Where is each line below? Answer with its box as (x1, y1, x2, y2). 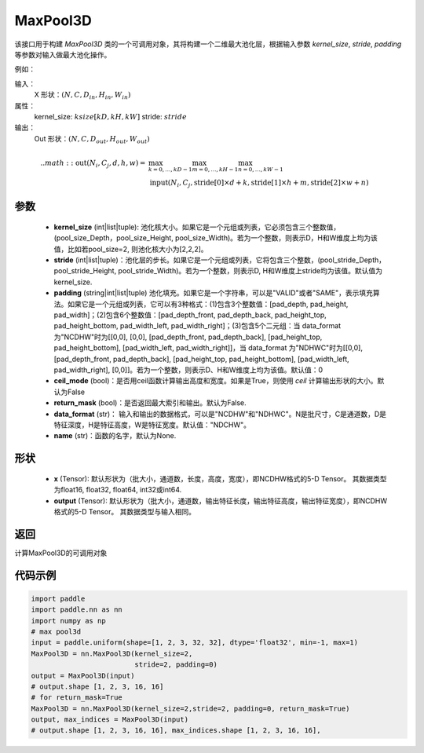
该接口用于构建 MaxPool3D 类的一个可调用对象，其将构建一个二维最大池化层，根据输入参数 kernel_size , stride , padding (14, 39, 402, 49)
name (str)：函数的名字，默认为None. (53, 431, 177, 440)
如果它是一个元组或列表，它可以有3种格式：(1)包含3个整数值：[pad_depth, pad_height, (67, 299, 349, 309)
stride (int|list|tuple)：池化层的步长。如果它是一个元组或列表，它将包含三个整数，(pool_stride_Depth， (53, 255, 386, 265)
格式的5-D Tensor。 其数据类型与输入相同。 (53, 506, 196, 516)
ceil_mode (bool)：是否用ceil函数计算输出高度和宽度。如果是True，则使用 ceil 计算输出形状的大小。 (53, 376, 378, 386)
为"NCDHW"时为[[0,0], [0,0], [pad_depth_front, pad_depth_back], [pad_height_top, (53, 332, 323, 342)
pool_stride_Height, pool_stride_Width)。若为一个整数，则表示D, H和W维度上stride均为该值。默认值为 (53, 266, 382, 276)
